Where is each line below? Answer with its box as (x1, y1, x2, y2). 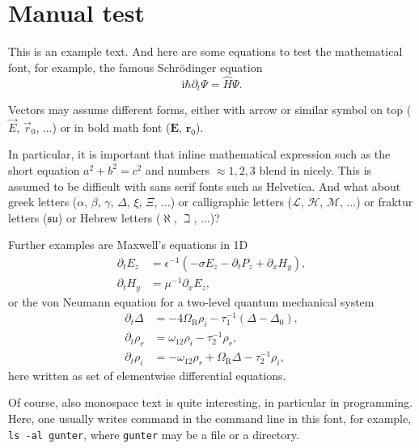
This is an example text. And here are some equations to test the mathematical (8, 43, 403, 60)
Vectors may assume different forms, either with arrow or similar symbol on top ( (8, 100, 412, 117)
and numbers (146, 161, 210, 178)
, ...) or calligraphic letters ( (154, 193, 293, 210)
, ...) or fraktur (339, 193, 413, 210)
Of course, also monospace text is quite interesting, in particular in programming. (8, 394, 413, 411)
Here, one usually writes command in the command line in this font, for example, (8, 410, 412, 427)
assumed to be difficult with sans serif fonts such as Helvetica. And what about (8, 177, 401, 194)
